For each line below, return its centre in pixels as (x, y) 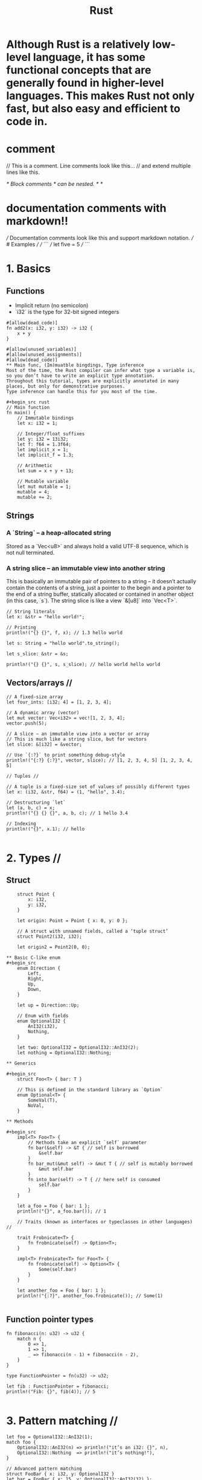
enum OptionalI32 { (42, 1021)
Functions (26, 291)
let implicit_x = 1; (43, 450)
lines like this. (23, 172)
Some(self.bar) (58, 1269)
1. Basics (29, 269)
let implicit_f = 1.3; (46, 455)
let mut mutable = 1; (44, 487)
